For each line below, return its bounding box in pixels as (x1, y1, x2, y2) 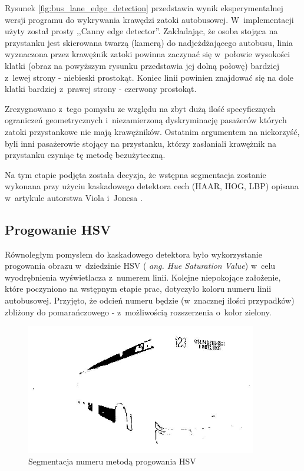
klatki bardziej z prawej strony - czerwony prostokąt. (5, 83, 197, 95)
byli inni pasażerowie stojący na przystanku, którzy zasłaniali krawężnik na (5, 137, 276, 149)
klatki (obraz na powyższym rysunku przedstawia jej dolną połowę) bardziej (5, 59, 279, 71)
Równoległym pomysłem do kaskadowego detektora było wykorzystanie (5, 248, 262, 260)
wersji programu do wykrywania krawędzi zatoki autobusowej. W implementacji (5, 13, 294, 25)
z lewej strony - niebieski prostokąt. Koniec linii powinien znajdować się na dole (5, 71, 293, 83)
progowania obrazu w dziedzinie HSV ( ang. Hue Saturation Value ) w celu (5, 259, 276, 272)
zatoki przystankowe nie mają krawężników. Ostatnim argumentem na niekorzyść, (5, 125, 300, 137)
